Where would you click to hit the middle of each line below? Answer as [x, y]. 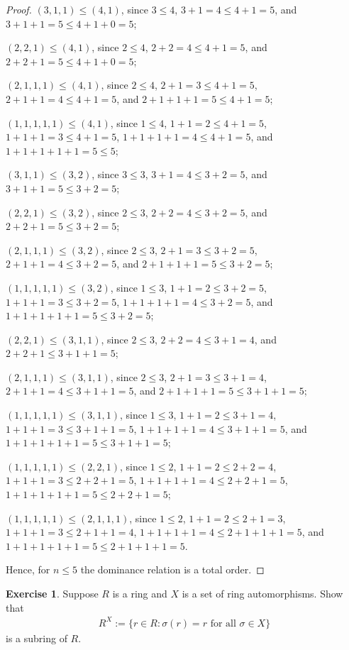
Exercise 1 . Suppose [52, 593]
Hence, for [28, 569]
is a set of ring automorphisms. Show [262, 593]
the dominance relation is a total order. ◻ [172, 569]
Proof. [19, 9]
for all [223, 623]
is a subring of [37, 638]
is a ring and [140, 593]
